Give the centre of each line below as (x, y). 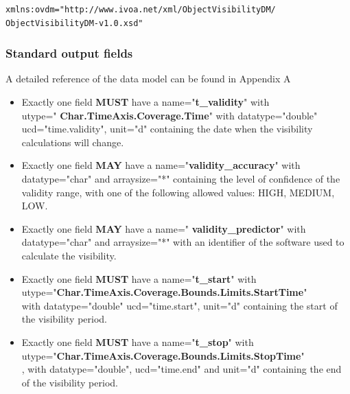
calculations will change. (73, 142)
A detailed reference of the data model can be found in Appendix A (148, 79)
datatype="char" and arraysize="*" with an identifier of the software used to (183, 242)
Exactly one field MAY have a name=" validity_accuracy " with (161, 165)
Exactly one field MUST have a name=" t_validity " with (145, 102)
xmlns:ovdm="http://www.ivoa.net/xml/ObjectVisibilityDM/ (141, 10)
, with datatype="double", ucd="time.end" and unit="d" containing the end (182, 369)
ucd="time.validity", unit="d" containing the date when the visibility (167, 129)
